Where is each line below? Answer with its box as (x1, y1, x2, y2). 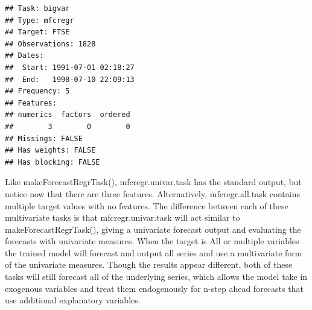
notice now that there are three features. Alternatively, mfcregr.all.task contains (5, 187, 300, 200)
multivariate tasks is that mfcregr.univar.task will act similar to (5, 211, 240, 224)
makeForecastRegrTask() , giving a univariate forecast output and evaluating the (5, 223, 301, 235)
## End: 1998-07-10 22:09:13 (5, 75, 135, 84)
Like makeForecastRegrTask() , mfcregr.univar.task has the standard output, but (5, 176, 302, 188)
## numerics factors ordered (5, 110, 130, 119)
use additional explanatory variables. (5, 294, 141, 306)
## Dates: (5, 51, 44, 60)
